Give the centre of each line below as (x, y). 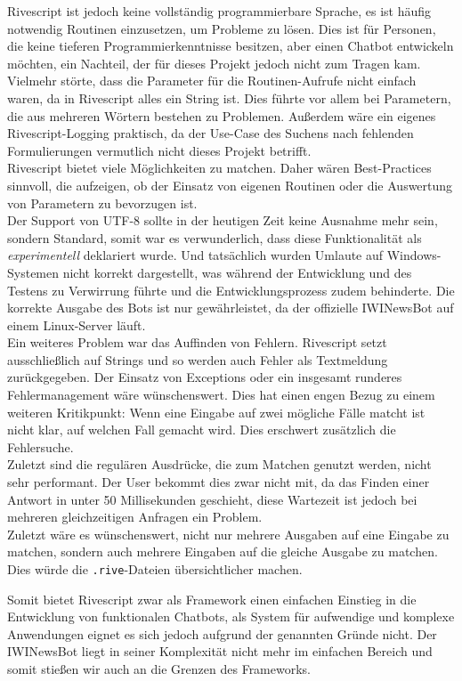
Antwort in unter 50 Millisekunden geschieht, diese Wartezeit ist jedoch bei (212, 499)
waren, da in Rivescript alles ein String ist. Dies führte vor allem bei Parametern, (229, 97)
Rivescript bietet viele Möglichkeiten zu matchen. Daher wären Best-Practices (219, 168)
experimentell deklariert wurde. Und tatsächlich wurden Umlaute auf (195, 255)
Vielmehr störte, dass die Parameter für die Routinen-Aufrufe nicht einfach (212, 81)
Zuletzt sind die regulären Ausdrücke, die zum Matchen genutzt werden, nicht (219, 464)
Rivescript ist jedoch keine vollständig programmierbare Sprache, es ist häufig (219, 11)
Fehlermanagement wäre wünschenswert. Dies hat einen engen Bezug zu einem (221, 395)
